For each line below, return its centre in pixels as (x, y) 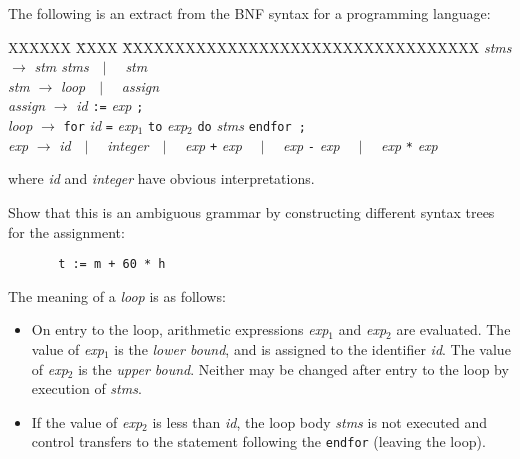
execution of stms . (86, 388)
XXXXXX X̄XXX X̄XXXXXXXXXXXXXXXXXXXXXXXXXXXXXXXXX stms (260, 46)
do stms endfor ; (251, 125)
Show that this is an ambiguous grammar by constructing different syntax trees (251, 211)
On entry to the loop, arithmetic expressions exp (180, 329)
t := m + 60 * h (112, 264)
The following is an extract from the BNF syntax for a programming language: (249, 13)
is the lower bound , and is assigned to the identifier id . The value (312, 348)
